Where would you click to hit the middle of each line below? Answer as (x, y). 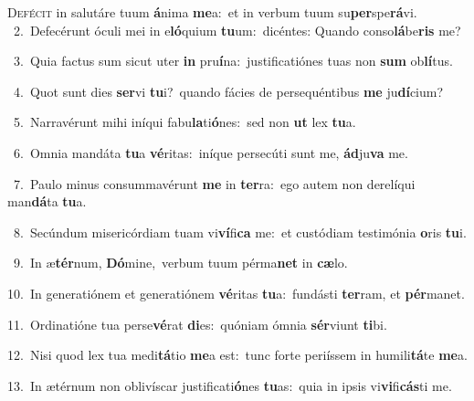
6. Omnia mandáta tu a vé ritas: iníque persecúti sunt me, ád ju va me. (211, 152)
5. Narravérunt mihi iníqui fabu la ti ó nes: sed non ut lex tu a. (184, 122)
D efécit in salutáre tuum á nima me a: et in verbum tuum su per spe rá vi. (212, 12)
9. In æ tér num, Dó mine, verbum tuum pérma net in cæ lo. (180, 263)
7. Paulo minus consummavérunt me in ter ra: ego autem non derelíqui (214, 183)
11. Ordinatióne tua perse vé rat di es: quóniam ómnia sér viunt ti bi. (197, 324)
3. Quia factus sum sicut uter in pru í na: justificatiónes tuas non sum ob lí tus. (233, 61)
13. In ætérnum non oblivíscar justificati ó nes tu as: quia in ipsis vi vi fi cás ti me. (230, 385)
